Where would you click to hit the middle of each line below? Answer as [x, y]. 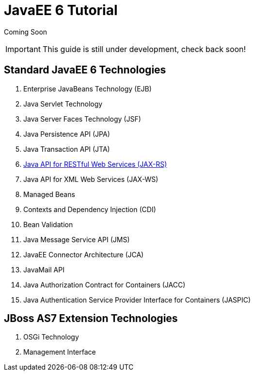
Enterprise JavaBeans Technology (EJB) [87, 89]
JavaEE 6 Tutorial [61, 10]
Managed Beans [49, 194]
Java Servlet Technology [63, 104]
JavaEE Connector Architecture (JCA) [84, 254]
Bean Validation [48, 224]
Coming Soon [26, 32]
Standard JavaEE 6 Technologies [85, 70]
